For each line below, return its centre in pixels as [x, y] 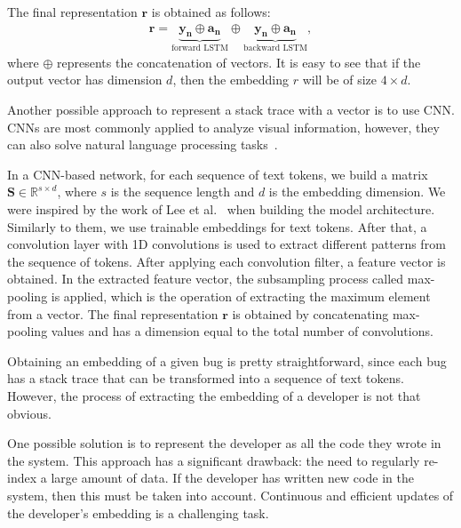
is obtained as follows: [211, 12]
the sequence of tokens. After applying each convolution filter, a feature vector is [227, 261]
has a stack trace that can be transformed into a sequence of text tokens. [206, 378]
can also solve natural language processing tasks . [143, 144]
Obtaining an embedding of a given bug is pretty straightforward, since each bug [227, 360]
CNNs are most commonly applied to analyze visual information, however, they [223, 127]
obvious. [29, 413]
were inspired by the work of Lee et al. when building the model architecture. [221, 209]
